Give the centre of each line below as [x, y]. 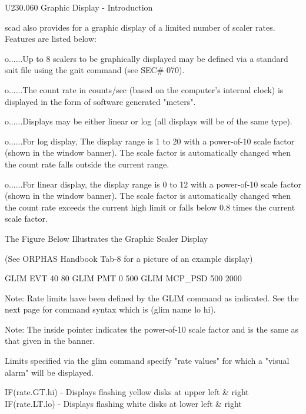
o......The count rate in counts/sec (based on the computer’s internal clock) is [144, 89]
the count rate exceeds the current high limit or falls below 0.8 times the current [150, 207]
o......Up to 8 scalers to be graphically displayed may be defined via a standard [147, 58]
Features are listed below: [51, 39]
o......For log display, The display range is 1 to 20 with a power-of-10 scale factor [150, 141]
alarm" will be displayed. [49, 372]
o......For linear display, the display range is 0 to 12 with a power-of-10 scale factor [153, 184]
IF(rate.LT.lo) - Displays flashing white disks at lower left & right [123, 403]
